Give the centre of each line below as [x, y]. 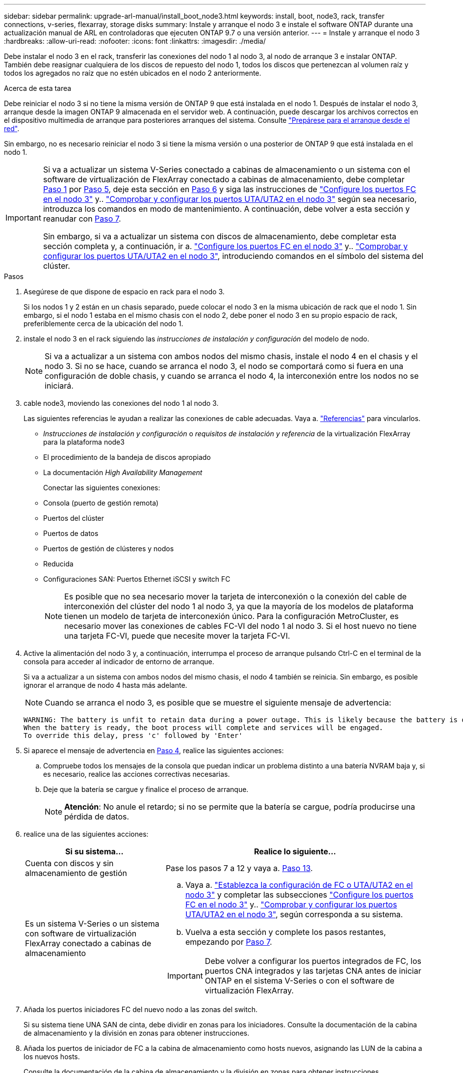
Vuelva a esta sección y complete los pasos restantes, [285, 932]
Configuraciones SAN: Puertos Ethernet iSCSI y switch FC [137, 579]
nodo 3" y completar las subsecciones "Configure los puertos [299, 895]
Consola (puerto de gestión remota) [101, 503]
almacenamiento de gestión [76, 873]
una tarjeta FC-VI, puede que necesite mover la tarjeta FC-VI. [177, 636]
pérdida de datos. [97, 817]
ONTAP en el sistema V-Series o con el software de [300, 981]
